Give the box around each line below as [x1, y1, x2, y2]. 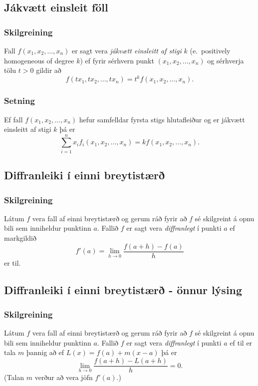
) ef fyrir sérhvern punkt [80, 55, 154, 65]
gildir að [36, 65, 61, 75]
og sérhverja [207, 55, 244, 65]
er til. [4, 257, 21, 268]
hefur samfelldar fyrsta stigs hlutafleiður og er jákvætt [79, 114, 245, 124]
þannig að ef [26, 347, 64, 358]
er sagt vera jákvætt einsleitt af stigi [71, 45, 182, 55]
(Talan [4, 372, 24, 383]
